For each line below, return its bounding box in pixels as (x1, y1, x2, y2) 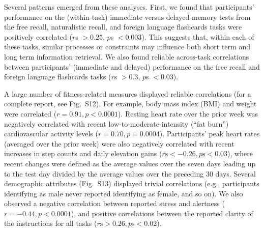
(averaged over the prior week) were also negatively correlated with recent (4, 138, 234, 149)
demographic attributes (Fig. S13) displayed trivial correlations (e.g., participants (4, 178, 259, 189)
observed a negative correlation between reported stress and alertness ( (4, 198, 225, 209)
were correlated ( (4, 108, 57, 119)
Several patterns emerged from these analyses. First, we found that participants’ (4, 2, 254, 12)
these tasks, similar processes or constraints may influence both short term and (4, 41, 250, 52)
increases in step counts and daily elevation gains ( (4, 148, 162, 159)
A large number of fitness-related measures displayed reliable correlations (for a (4, 88, 251, 99)
